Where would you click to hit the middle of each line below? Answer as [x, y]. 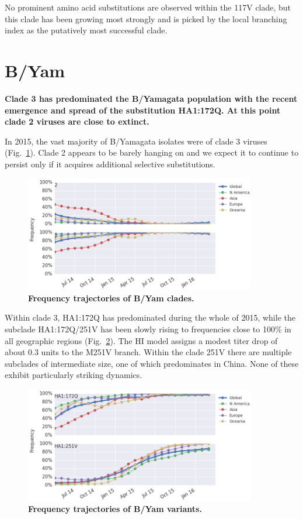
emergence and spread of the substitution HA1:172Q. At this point [143, 110]
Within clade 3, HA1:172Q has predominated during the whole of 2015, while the [150, 317]
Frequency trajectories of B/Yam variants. [115, 509]
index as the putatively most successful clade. [86, 30]
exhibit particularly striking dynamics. [74, 375]
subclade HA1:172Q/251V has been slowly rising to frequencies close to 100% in [148, 329]
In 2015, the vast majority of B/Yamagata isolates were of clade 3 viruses [136, 141]
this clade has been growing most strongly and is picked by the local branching [146, 18]
